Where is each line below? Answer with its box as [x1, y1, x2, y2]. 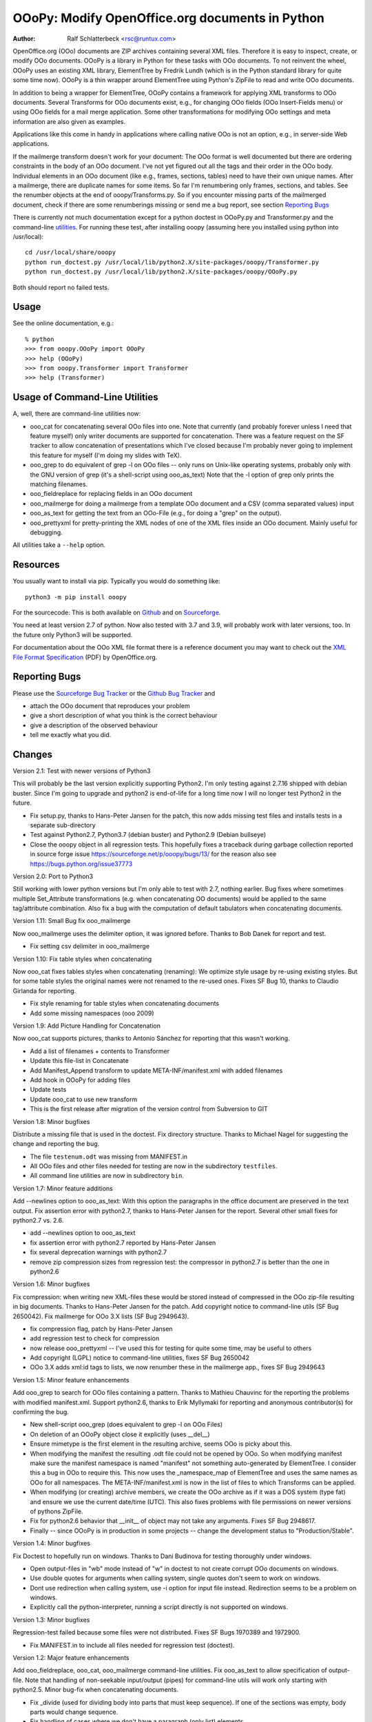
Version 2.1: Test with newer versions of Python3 [12, 767, 151, 775]
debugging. [30, 528, 63, 537]
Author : [12, 34, 36, 43]
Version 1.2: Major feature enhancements [12, 1654, 130, 1662]
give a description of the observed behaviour [30, 720, 158, 729]
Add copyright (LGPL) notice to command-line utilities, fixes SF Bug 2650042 [30, 1353, 250, 1362]
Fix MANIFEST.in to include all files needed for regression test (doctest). [30, 1641, 235, 1649]
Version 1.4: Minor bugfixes [12, 1539, 91, 1548]
